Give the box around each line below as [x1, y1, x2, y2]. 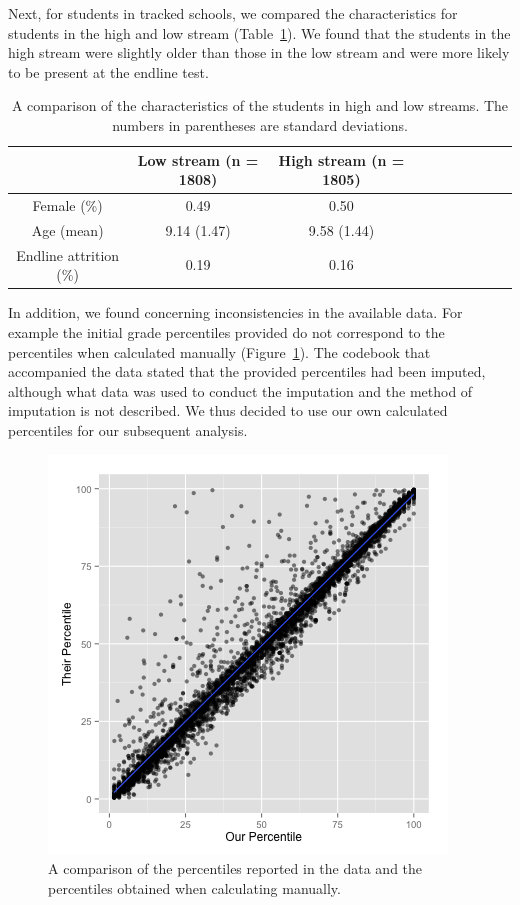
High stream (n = [278, 149, 405, 170]
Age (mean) [31, 219, 104, 240]
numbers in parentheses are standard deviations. [112, 114, 408, 135]
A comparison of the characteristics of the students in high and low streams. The [11, 95, 509, 116]
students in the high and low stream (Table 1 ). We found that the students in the [8, 22, 511, 43]
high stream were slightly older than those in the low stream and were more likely [8, 42, 510, 63]
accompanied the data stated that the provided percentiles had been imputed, [8, 361, 486, 382]
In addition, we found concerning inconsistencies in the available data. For [8, 302, 463, 323]
